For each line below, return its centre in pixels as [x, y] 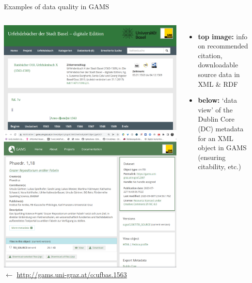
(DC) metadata [221, 128]
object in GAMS [222, 148]
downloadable [218, 65]
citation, [210, 55]
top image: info [223, 36]
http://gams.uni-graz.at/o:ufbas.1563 [72, 274]
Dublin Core [216, 119]
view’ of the [215, 109]
